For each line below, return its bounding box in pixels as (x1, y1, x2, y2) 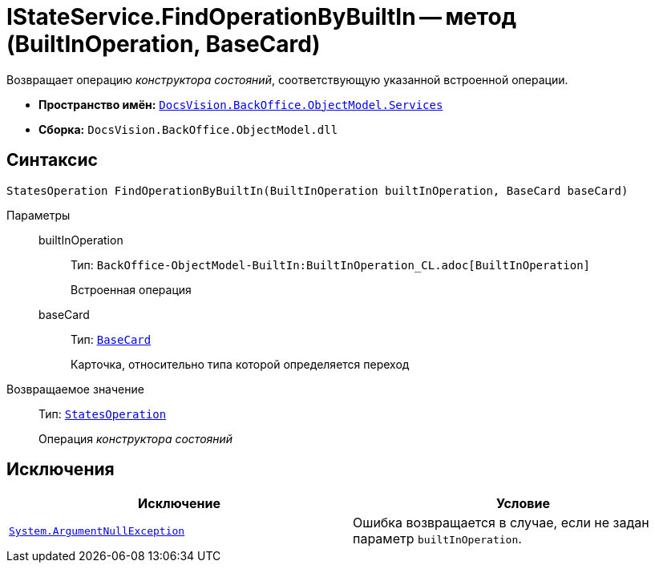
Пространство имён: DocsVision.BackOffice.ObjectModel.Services (38, 97, 443, 111)
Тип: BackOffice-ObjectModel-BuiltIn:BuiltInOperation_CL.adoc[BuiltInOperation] (71, 257, 591, 272)
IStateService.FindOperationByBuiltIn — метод (6, 3, 517, 30)
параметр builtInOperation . (353, 531, 522, 547)
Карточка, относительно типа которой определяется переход (71, 357, 410, 371)
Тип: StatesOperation (38, 406, 167, 421)
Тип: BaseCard (71, 332, 152, 346)
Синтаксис (6, 150, 98, 171)
